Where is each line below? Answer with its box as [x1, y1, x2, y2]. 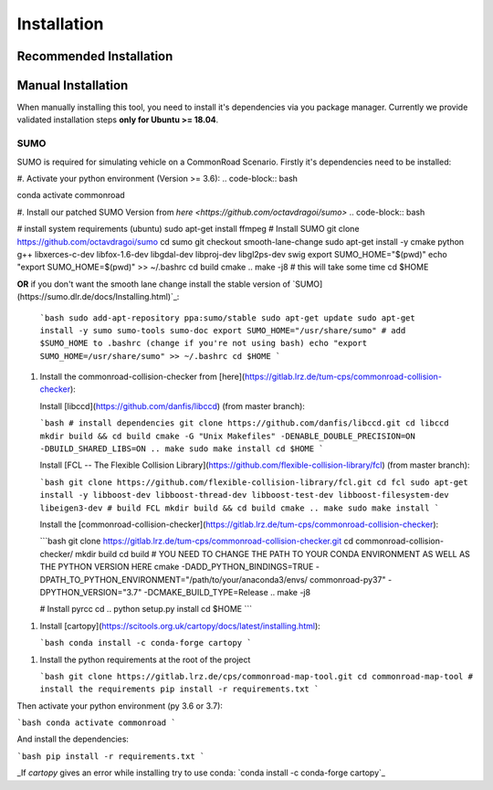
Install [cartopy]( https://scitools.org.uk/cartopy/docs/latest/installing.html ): [39, 620, 321, 631]
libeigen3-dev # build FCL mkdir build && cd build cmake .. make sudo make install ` [39, 502, 440, 513]
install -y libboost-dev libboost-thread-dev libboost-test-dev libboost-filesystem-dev [39, 490, 449, 500]
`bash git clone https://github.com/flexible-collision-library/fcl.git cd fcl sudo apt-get [39, 477, 469, 488]
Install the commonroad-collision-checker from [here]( [39, 371, 246, 383]
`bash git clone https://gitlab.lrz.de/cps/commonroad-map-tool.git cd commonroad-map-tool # [39, 671, 474, 681]
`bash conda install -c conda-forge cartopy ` [39, 637, 252, 648]
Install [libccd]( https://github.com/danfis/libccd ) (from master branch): [39, 400, 306, 411]
